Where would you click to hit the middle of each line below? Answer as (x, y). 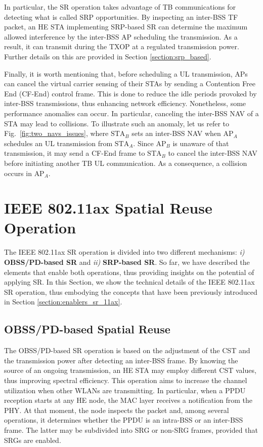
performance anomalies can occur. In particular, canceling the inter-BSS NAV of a (131, 113)
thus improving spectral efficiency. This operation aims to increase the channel (126, 380)
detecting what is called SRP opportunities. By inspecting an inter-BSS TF (121, 16)
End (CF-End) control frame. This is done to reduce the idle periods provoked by (130, 93)
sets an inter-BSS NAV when (176, 133)
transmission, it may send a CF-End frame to (75, 153)
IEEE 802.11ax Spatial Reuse (108, 208)
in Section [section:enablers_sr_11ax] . (63, 302)
